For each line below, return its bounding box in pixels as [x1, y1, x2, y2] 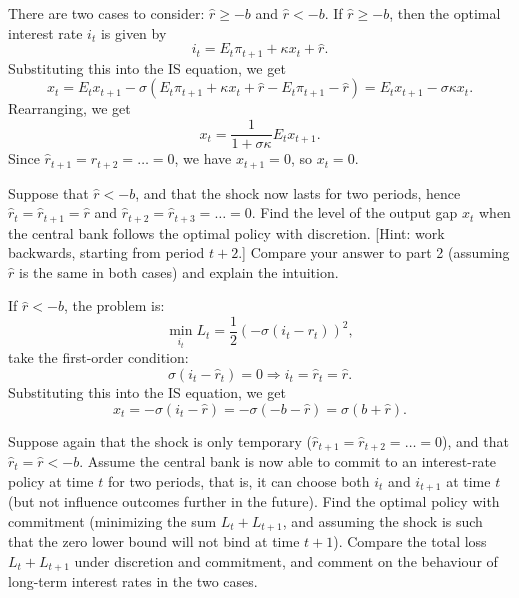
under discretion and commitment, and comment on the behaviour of [74, 550, 498, 571]
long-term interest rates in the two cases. [8, 571, 258, 592]
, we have [174, 148, 232, 169]
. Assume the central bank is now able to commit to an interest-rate [79, 450, 497, 471]
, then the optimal [389, 3, 501, 23]
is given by [100, 22, 167, 43]
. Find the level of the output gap [251, 202, 458, 223]
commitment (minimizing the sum [8, 510, 217, 531]
